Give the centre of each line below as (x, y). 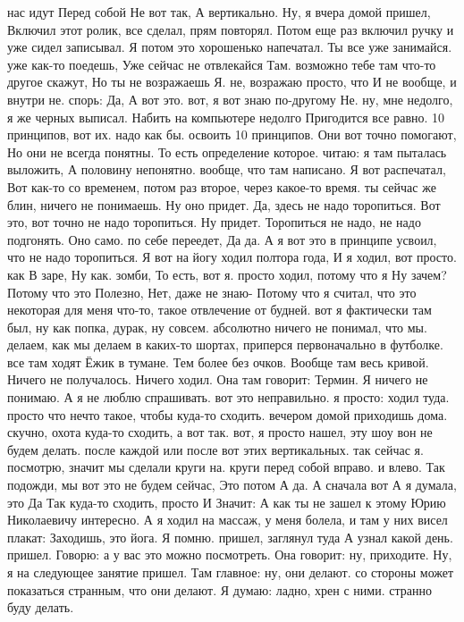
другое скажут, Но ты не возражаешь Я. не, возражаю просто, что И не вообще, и (232, 82)
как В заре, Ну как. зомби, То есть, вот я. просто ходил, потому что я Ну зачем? (227, 274)
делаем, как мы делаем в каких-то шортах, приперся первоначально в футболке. (225, 345)
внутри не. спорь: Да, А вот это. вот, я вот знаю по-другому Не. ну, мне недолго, (230, 99)
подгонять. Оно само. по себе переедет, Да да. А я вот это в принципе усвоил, (222, 239)
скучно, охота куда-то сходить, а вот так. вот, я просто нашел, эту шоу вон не (220, 432)
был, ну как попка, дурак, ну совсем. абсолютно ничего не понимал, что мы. (217, 327)
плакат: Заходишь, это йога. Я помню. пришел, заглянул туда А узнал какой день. (230, 537)
